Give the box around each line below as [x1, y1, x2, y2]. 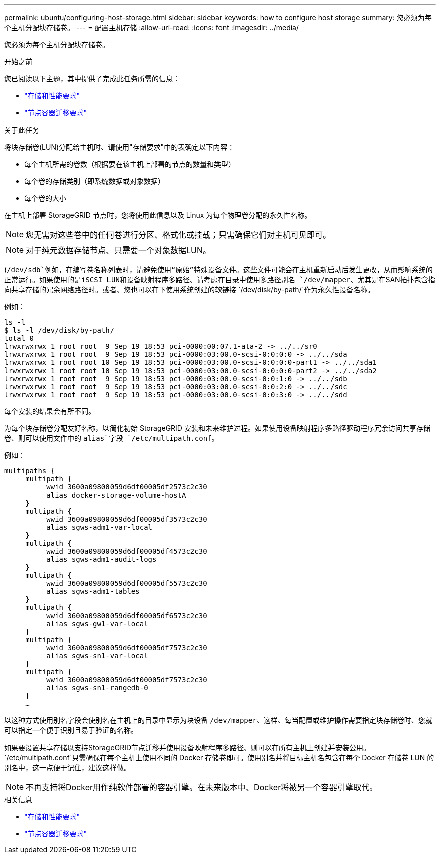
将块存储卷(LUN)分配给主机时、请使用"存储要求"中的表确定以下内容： [4, 143, 235, 151]
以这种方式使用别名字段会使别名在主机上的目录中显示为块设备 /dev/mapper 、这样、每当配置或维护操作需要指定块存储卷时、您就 [4, 716, 432, 724]
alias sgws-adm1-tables [46, 587, 140, 595]
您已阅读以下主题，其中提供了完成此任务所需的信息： [4, 74, 180, 83]
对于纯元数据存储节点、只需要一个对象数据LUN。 [26, 245, 211, 255]
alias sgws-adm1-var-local [46, 523, 153, 531]
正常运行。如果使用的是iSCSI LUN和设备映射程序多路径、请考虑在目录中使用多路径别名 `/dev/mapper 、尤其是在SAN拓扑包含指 [4, 275, 435, 284]
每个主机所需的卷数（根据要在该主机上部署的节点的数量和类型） [24, 160, 235, 168]
